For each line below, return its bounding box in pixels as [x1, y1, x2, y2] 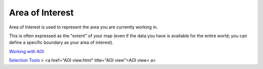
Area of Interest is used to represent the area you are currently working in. [9, 24, 158, 30]
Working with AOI [9, 48, 44, 54]
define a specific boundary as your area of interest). [9, 40, 114, 45]
